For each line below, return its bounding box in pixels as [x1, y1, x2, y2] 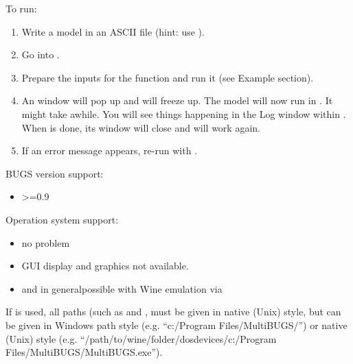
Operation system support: [5, 212, 119, 226]
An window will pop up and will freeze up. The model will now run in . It [21, 93, 333, 108]
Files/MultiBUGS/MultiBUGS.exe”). [5, 345, 163, 359]
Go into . [21, 47, 60, 62]
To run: [5, 1, 37, 15]
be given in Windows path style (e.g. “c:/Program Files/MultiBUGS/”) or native [5, 317, 348, 332]
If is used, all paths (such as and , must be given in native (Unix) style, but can [5, 304, 341, 319]
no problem [21, 235, 70, 250]
